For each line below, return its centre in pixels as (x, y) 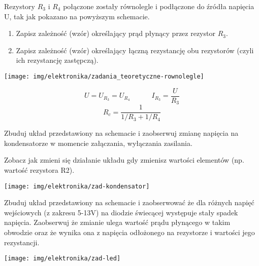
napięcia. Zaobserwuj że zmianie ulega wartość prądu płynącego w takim (117, 222)
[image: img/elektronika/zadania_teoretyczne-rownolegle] (104, 76)
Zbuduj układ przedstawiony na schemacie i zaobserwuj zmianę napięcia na (121, 133)
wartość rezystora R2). (39, 169)
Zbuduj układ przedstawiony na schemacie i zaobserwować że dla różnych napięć (129, 202)
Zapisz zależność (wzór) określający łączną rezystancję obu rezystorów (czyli (135, 50)
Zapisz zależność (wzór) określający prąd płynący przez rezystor (116, 33)
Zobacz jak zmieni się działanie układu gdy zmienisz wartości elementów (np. (124, 160)
